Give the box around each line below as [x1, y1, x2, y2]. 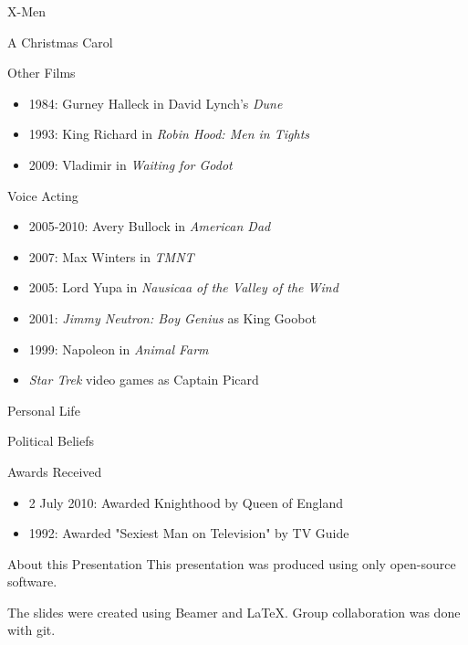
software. [7, 572, 57, 591]
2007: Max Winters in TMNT [28, 247, 194, 266]
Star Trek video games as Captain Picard [28, 370, 259, 389]
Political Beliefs [7, 431, 94, 450]
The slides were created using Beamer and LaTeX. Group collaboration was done [7, 602, 461, 621]
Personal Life [7, 400, 80, 419]
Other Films [7, 63, 76, 82]
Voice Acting [7, 185, 78, 205]
